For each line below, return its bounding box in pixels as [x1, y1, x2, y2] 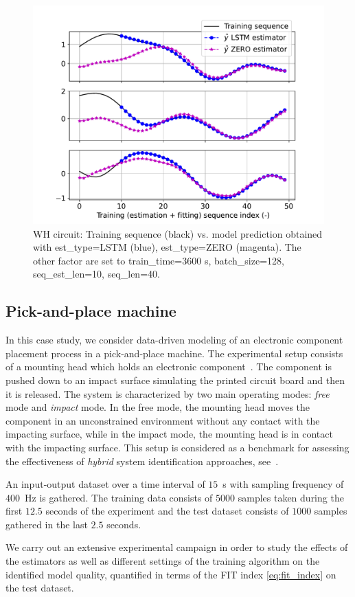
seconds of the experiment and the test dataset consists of [45, 504, 289, 518]
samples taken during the [238, 490, 344, 504]
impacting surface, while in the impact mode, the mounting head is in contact [5, 427, 333, 441]
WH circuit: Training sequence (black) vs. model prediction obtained [33, 226, 323, 240]
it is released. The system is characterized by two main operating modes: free [5, 386, 330, 401]
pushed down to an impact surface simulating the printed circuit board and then [5, 372, 345, 387]
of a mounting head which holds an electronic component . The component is [5, 359, 332, 374]
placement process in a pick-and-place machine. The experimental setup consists [5, 346, 343, 360]
